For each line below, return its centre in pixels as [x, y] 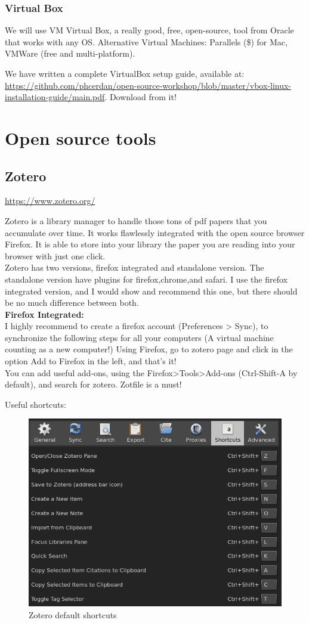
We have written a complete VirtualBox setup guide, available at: [125, 73]
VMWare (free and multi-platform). [70, 53]
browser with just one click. [55, 255]
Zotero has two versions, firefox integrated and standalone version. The [135, 267]
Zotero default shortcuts [73, 614]
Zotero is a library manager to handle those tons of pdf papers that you [136, 220]
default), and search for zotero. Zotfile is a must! [93, 384]
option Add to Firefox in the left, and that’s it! [91, 361]
